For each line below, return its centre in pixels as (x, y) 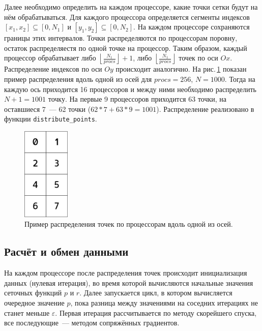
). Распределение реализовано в (205, 109)
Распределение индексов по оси (53, 69)
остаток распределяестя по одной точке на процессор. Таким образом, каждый (126, 48)
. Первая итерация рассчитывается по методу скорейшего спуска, (156, 312)
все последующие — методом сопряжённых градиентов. (92, 323)
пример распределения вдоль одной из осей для (78, 79)
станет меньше (27, 312)
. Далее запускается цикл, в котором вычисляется (156, 293)
